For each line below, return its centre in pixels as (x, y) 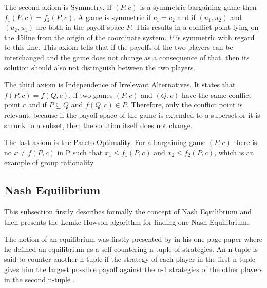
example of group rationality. (50, 162)
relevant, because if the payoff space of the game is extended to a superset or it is (132, 114)
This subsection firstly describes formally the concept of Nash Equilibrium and (128, 212)
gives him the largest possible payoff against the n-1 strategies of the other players (133, 269)
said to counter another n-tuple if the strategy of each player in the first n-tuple (130, 259)
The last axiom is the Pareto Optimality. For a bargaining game (105, 142)
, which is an (234, 152)
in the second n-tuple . (40, 279)
